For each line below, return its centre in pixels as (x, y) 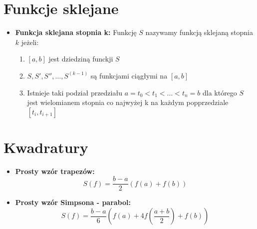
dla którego (220, 92)
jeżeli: (30, 42)
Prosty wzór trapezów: (55, 171)
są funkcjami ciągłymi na (129, 75)
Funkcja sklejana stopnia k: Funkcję (76, 32)
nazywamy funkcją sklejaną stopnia (199, 32)
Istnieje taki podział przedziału (75, 92)
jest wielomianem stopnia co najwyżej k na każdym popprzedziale (128, 102)
